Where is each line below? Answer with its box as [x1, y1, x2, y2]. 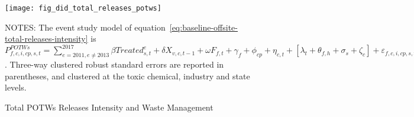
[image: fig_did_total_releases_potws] [5, 4, 161, 12]
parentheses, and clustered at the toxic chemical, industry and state [5, 69, 250, 82]
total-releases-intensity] [5, 32, 88, 45]
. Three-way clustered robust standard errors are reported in [5, 58, 224, 71]
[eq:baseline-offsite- [169, 21, 238, 33]
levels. [5, 81, 27, 93]
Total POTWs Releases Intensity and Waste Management [5, 101, 214, 113]
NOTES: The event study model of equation [5, 21, 166, 33]
